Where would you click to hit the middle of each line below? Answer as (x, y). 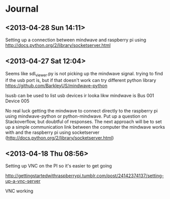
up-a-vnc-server (23, 181)
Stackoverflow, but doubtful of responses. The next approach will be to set (83, 121)
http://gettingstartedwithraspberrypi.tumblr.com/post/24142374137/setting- (85, 176)
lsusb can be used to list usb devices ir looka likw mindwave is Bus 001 (80, 95)
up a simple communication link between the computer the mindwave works (85, 127)
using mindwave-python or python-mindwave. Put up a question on (76, 116)
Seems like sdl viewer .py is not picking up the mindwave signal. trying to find (84, 74)
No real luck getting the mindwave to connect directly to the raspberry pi (81, 110)
